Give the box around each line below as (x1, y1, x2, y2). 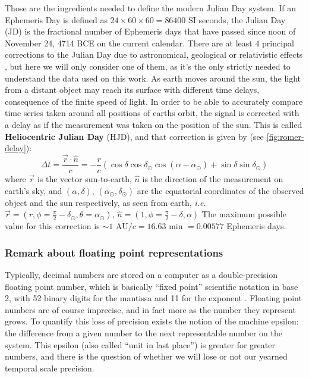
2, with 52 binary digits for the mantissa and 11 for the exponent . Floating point (5, 292, 302, 304)
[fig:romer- (266, 130, 304, 142)
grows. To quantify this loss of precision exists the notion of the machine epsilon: (5, 315, 299, 327)
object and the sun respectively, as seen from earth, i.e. (5, 196, 206, 208)
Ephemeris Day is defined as (5, 13, 108, 26)
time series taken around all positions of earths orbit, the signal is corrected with (5, 107, 299, 119)
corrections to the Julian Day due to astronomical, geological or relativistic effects (5, 48, 303, 61)
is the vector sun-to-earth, (37, 173, 132, 185)
